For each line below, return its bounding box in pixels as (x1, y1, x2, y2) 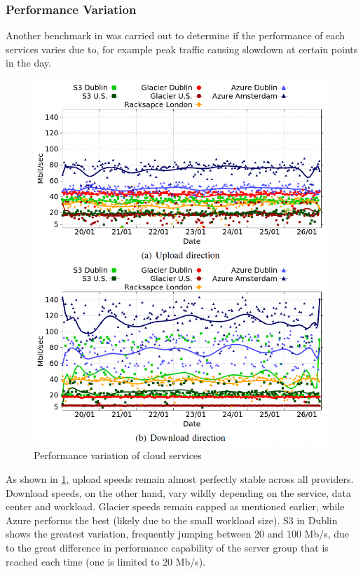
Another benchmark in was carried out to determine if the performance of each (6, 28, 345, 43)
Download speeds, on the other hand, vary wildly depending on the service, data (6, 485, 351, 500)
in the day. (6, 55, 51, 70)
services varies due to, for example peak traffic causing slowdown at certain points (6, 41, 358, 56)
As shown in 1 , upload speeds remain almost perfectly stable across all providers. (6, 472, 354, 486)
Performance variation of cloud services (34, 448, 202, 463)
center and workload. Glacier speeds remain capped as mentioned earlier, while (6, 499, 345, 514)
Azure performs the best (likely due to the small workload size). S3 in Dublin (6, 512, 338, 527)
